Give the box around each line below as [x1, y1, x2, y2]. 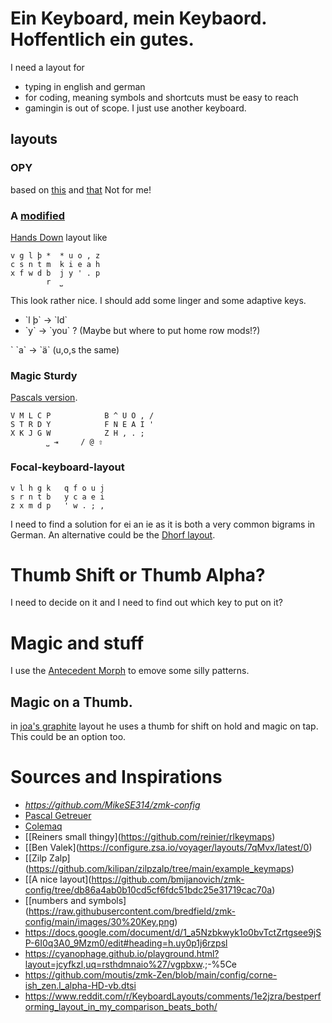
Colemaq [24, 820, 63, 832]
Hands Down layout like [10, 231, 108, 243]
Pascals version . [10, 392, 78, 404]
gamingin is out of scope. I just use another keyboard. [24, 102, 247, 114]
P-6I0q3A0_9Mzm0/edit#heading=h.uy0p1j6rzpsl [24, 937, 228, 949]
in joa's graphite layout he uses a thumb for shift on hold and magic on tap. [10, 720, 319, 732]
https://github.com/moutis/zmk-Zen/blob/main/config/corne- [24, 969, 278, 981]
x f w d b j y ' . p [10, 268, 101, 278]
